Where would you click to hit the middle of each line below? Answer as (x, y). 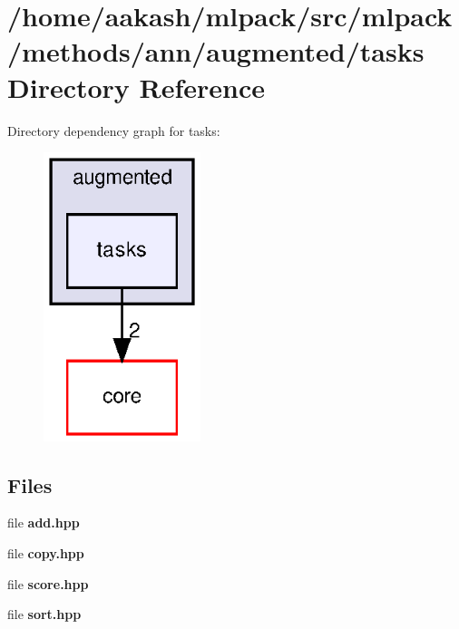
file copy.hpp (46, 552)
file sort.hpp (44, 614)
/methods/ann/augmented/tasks (216, 51)
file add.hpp (44, 523)
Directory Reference (137, 87)
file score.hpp (48, 583)
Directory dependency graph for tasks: (114, 130)
